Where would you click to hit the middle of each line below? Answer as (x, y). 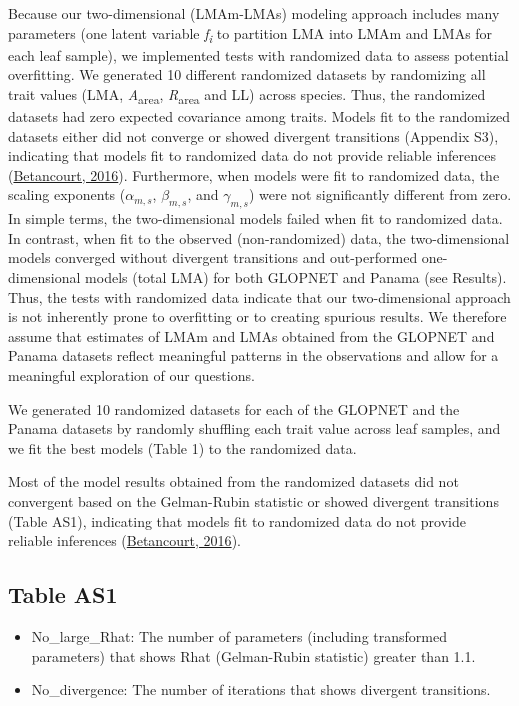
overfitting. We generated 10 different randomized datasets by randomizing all (247, 74)
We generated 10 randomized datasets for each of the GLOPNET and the (234, 408)
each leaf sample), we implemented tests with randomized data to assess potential (258, 54)
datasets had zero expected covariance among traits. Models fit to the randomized (259, 116)
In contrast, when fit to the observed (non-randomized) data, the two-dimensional (259, 237)
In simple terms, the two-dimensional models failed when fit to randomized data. (255, 218)
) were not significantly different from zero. (380, 194)
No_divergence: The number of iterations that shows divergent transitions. (261, 689)
